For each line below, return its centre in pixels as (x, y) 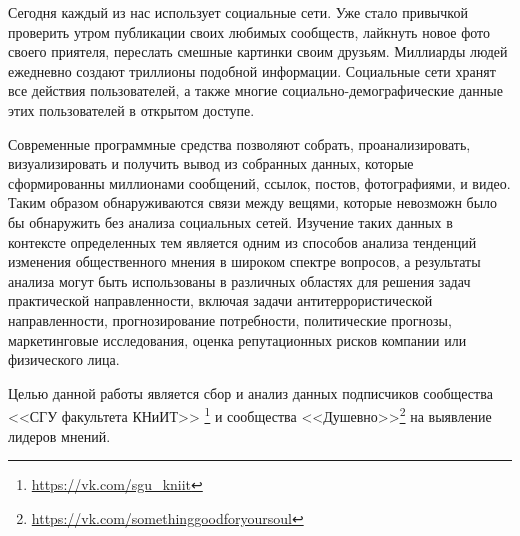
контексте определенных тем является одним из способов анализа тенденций (242, 241)
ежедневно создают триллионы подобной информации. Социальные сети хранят (252, 70)
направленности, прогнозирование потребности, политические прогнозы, (230, 319)
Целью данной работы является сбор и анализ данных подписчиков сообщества (250, 392)
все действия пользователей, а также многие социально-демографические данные (255, 90)
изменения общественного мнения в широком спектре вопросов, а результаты (244, 261)
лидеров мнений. (59, 435)
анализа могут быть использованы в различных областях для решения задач (239, 280)
